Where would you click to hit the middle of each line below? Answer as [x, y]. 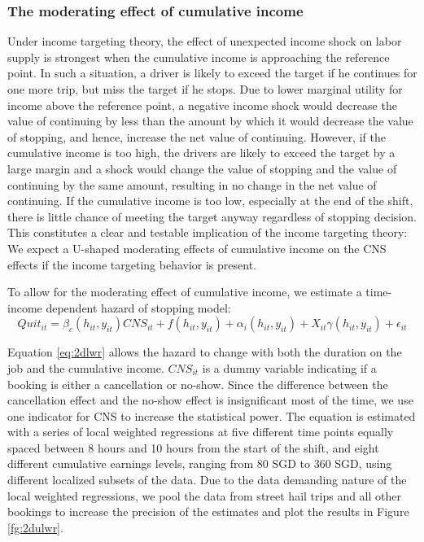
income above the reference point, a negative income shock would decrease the [202, 105]
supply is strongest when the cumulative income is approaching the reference [199, 57]
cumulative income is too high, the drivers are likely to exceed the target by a [201, 153]
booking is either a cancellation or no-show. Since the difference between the [198, 384]
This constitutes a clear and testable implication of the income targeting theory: [208, 232]
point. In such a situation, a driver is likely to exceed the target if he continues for [212, 73]
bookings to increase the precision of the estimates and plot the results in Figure [208, 511]
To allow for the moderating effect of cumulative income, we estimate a [185, 292]
